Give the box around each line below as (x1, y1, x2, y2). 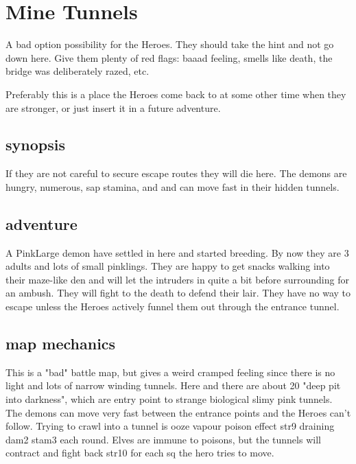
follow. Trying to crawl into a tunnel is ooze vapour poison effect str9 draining (5, 419, 335, 433)
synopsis (5, 134, 65, 155)
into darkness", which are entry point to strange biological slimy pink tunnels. (5, 392, 333, 406)
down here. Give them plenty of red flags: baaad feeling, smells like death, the (5, 50, 333, 65)
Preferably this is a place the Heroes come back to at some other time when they (5, 86, 346, 101)
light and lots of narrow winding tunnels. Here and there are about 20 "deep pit (5, 378, 341, 393)
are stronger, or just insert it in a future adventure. (5, 100, 221, 115)
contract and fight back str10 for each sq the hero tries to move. (5, 445, 274, 460)
